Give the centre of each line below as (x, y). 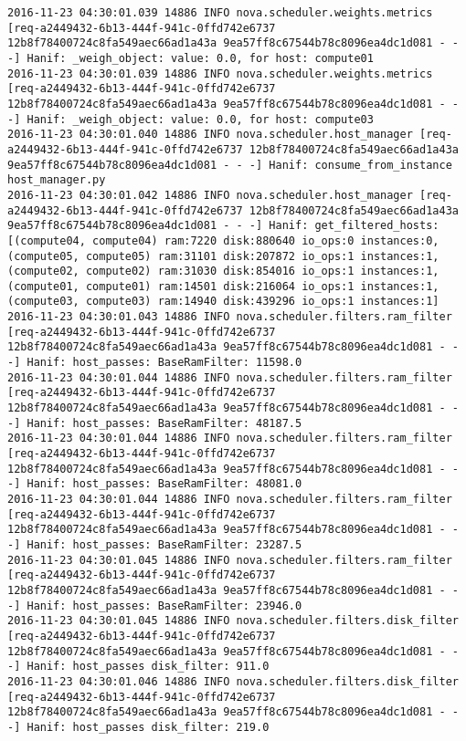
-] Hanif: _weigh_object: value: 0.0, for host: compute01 (191, 58)
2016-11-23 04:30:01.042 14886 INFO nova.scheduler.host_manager (210, 195)
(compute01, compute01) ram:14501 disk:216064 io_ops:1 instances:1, (223, 286)
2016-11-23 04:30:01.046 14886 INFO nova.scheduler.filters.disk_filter (233, 681)
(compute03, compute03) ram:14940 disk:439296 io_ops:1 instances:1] (223, 302)
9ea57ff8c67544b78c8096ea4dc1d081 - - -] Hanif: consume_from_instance (230, 165)
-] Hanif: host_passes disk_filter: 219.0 (138, 727)
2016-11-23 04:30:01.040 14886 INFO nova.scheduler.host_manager (210, 135)
